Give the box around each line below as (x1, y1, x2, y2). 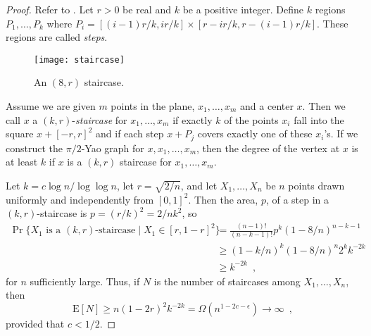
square (6, 126, 34, 141)
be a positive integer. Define (182, 2, 304, 16)
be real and (122, 2, 171, 16)
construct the (6, 140, 63, 155)
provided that (6, 316, 65, 331)
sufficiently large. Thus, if (30, 273, 140, 288)
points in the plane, (111, 99, 195, 113)
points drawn (288, 178, 345, 192)
